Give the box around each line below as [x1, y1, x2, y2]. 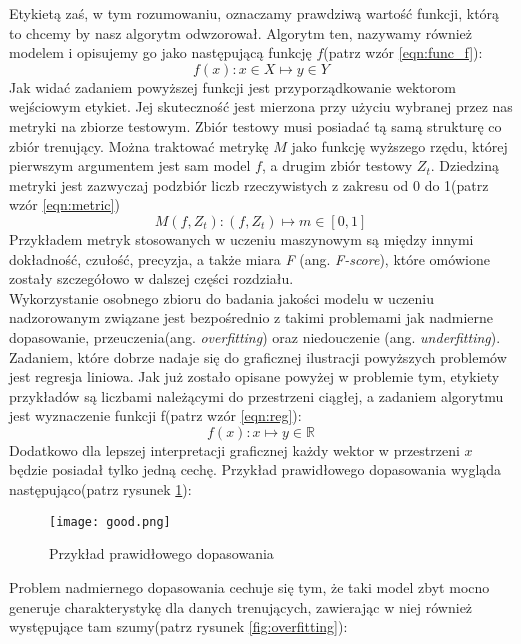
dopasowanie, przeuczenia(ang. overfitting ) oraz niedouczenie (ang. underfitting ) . [9, 326, 501, 347]
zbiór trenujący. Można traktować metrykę [9, 135, 269, 156]
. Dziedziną [430, 155, 499, 176]
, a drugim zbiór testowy [261, 155, 413, 176]
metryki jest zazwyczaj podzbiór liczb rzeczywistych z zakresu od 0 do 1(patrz [9, 174, 489, 195]
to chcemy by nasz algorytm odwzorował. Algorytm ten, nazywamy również [9, 22, 472, 43]
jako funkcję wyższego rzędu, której [291, 135, 508, 156]
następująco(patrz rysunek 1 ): [9, 479, 192, 500]
